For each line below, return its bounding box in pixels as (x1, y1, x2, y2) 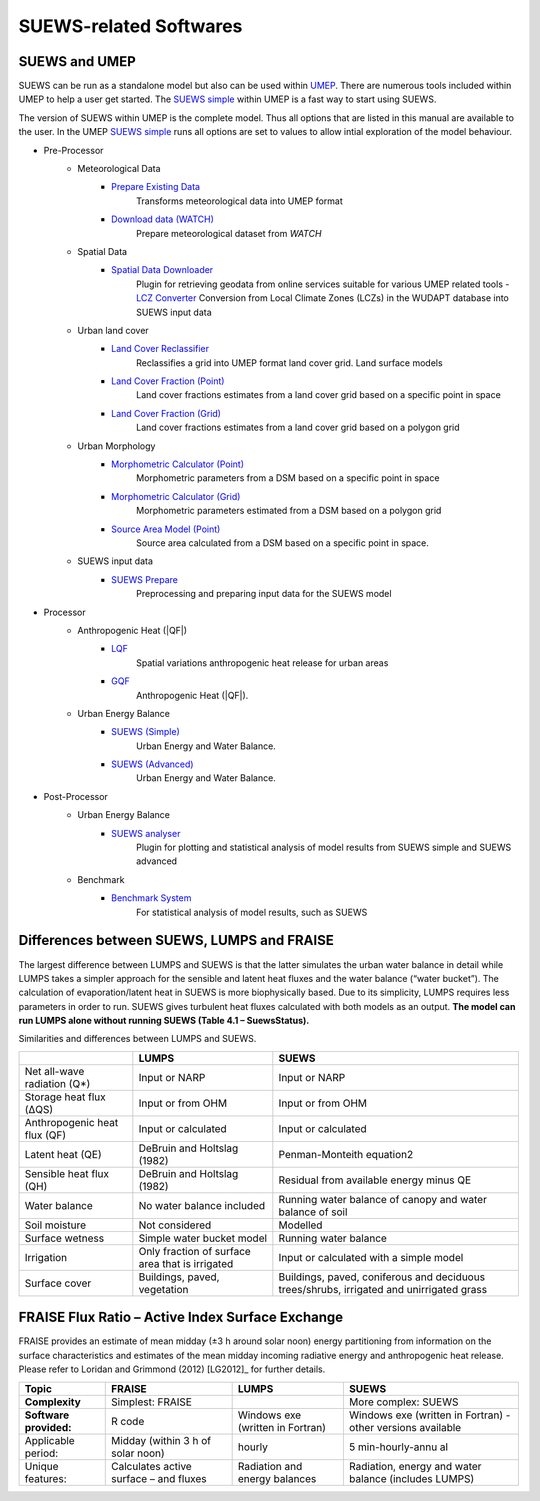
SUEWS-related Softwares (18, 15, 243, 37)
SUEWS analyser (111, 827, 181, 839)
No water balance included (138, 1198, 266, 1212)
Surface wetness (24, 1231, 105, 1245)
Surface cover (24, 1276, 92, 1290)
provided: (24, 1420, 72, 1434)
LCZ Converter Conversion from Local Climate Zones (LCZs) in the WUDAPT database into (136, 292, 509, 304)
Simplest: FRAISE (111, 1395, 192, 1409)
